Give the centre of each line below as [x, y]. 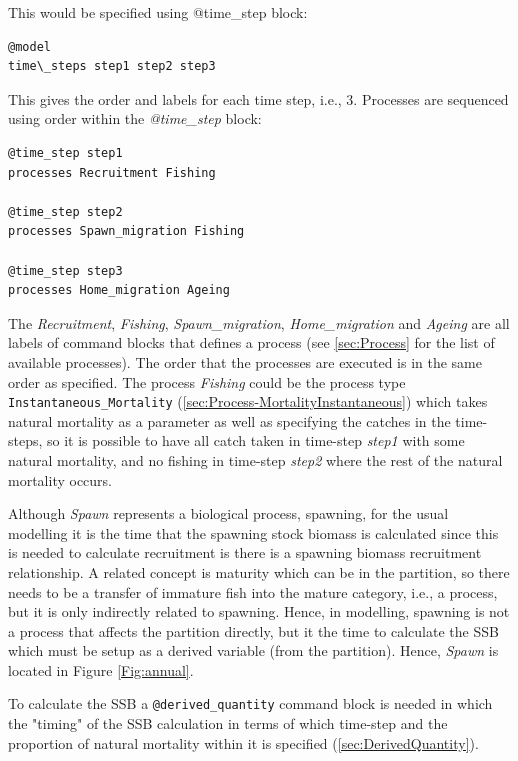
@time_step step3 [65, 270]
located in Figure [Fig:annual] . [101, 669]
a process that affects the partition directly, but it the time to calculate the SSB [253, 630]
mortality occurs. [60, 479]
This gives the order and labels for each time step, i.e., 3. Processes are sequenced [258, 98]
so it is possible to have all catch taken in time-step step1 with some [256, 440]
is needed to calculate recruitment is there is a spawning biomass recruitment [245, 552]
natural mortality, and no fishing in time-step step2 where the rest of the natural [255, 459]
